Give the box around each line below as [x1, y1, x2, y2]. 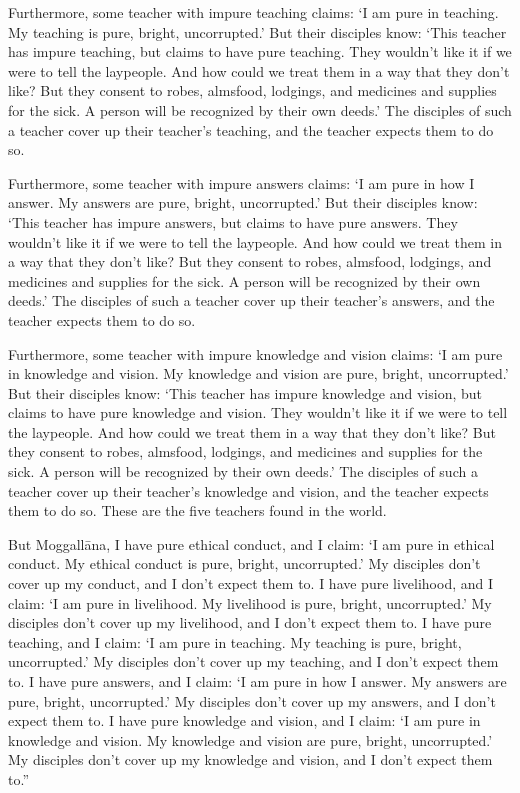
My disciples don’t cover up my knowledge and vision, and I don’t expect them [8, 749, 493, 770]
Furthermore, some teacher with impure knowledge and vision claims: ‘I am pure [8, 343, 503, 364]
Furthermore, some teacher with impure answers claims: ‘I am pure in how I [8, 172, 475, 193]
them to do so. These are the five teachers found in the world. [8, 500, 387, 521]
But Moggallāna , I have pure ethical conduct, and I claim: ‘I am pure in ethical [8, 533, 495, 554]
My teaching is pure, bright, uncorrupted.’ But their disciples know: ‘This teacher [8, 21, 507, 42]
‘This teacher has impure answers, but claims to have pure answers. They [8, 211, 458, 232]
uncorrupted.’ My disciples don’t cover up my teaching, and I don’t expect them [8, 651, 499, 672]
